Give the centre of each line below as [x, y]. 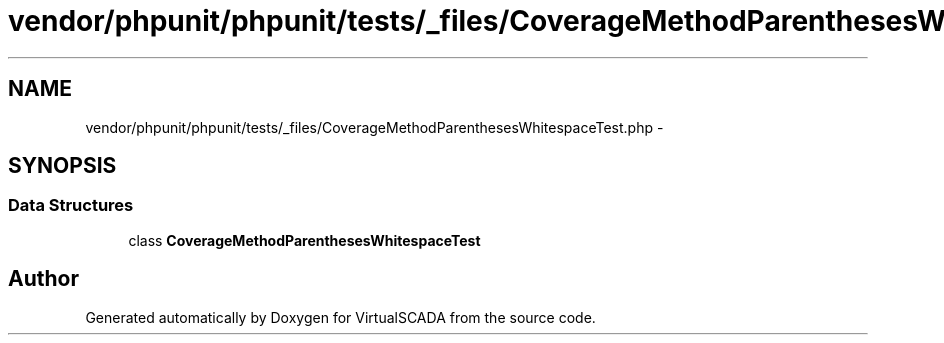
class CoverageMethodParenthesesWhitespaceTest [304, 240]
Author [43, 279]
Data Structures [71, 205]
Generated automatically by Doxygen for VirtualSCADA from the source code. [340, 317]
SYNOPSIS [62, 166]
